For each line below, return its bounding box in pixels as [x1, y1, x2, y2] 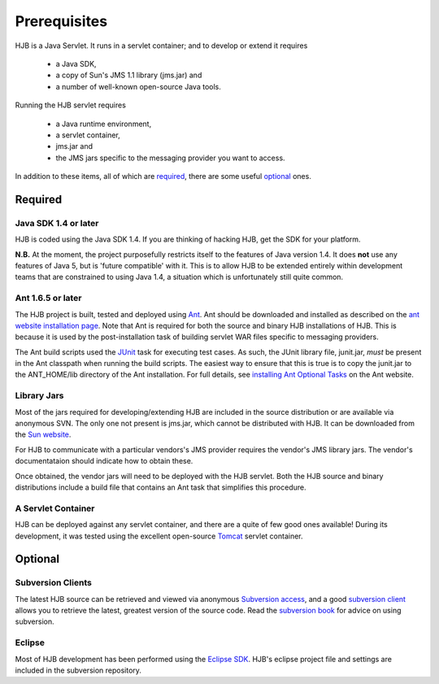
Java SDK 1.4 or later [15, 217, 99, 229]
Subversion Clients [15, 577, 93, 589]
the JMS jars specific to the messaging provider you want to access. [55, 153, 285, 163]
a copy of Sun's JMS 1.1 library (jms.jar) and [55, 70, 202, 81]
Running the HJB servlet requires [15, 100, 126, 110]
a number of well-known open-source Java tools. [55, 81, 221, 91]
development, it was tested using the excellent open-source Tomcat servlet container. [15, 531, 304, 541]
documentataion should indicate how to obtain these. [15, 456, 193, 466]
